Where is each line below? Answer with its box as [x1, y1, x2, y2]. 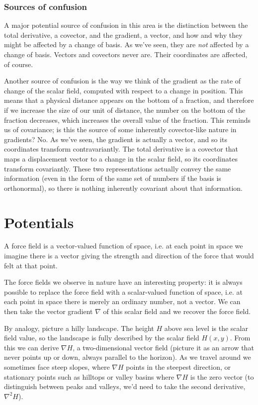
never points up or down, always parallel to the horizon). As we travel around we [4, 352, 251, 362]
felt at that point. [4, 260, 58, 270]
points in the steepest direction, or [126, 361, 231, 372]
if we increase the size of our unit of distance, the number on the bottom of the [4, 104, 246, 115]
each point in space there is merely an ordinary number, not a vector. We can [4, 296, 241, 307]
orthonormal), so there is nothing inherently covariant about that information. [4, 182, 243, 193]
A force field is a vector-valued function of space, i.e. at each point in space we [4, 241, 243, 251]
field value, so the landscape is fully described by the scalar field [4, 332, 199, 343]
